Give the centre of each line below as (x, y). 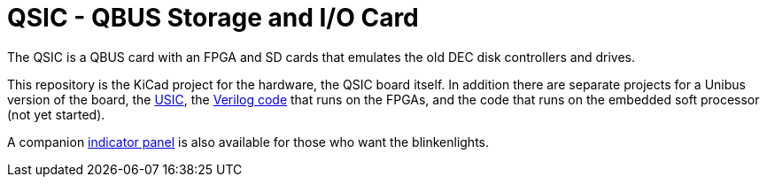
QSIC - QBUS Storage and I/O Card (213, 18)
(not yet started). (56, 114)
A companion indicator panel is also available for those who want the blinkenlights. (248, 142)
